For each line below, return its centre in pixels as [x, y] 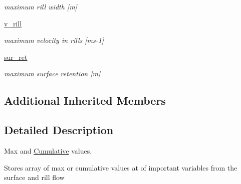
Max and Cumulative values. [48, 150]
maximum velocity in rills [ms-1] [54, 40]
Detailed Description [59, 130]
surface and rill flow [34, 177]
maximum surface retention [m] [52, 74]
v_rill [13, 23]
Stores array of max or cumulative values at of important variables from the [121, 167]
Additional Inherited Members [85, 100]
